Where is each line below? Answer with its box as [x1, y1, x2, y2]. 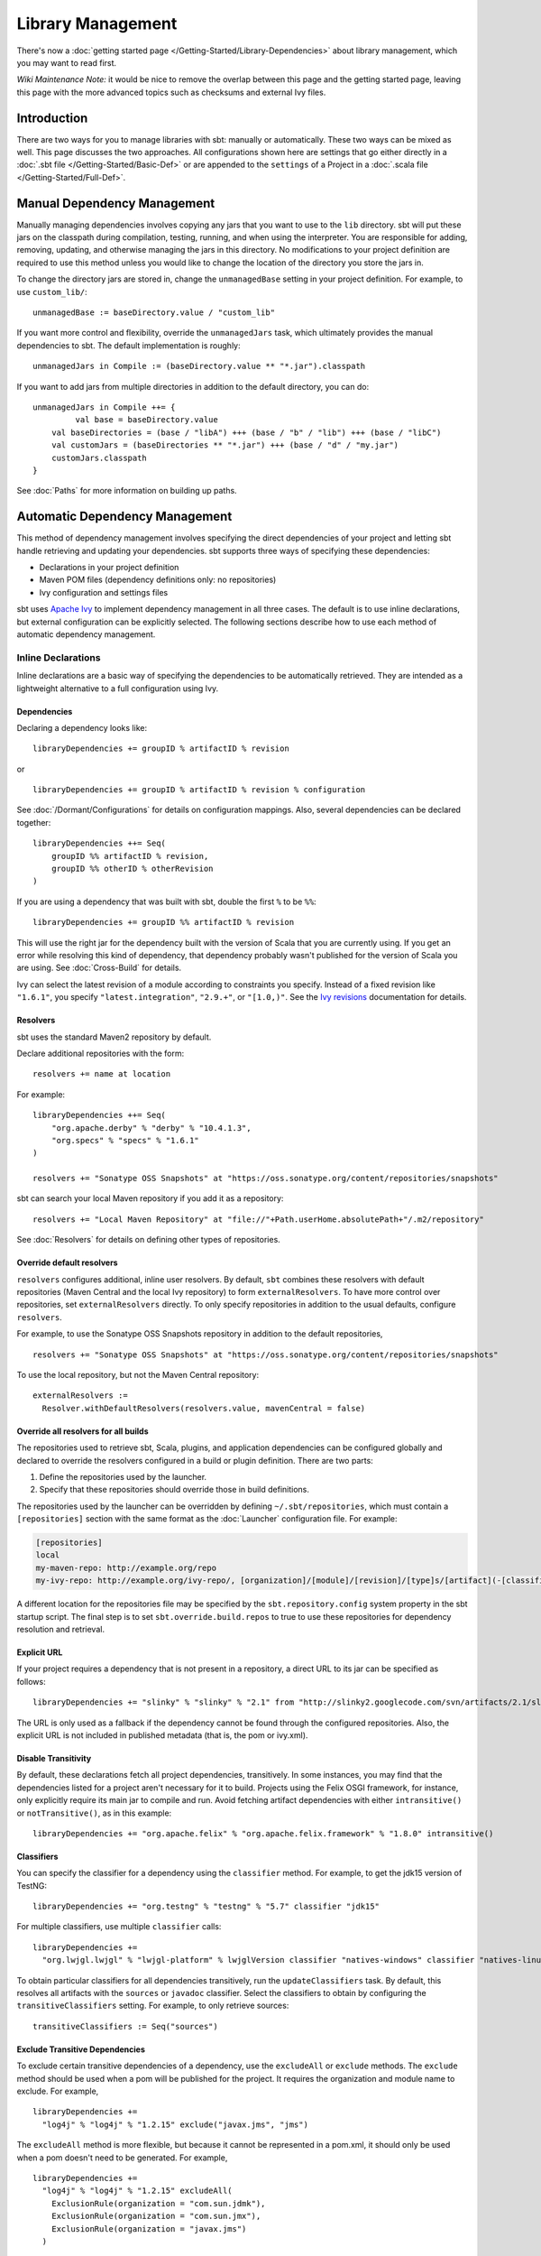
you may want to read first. [16, 57, 117, 68]
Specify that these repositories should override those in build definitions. [39, 1484, 310, 1495]
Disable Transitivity [16, 1752, 92, 1763]
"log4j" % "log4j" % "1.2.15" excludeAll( [41, 2186, 234, 2196]
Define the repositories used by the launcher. [39, 1471, 207, 1482]
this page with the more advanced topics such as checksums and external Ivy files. [16, 87, 326, 97]
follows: [16, 1676, 46, 1687]
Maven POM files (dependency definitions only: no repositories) [39, 574, 277, 586]
